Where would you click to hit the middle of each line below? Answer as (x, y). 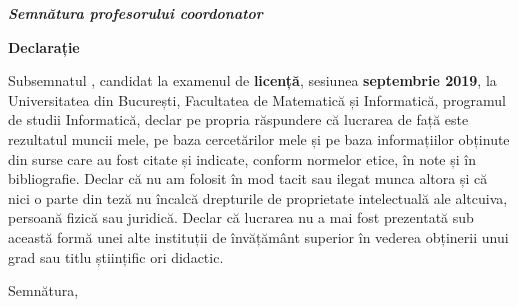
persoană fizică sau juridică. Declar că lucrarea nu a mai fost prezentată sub (241, 217)
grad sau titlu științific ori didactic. (116, 256)
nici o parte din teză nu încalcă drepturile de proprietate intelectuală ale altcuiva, (258, 197)
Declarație (44, 46)
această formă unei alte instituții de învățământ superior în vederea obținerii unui (258, 236)
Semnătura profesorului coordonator (135, 13)
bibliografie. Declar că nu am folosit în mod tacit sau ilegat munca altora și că (248, 178)
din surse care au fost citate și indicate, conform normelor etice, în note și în (242, 158)
